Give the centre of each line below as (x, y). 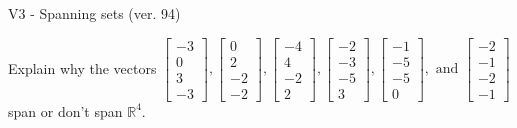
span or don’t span (65, 110)
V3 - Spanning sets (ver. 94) (94, 13)
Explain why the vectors (82, 67)
